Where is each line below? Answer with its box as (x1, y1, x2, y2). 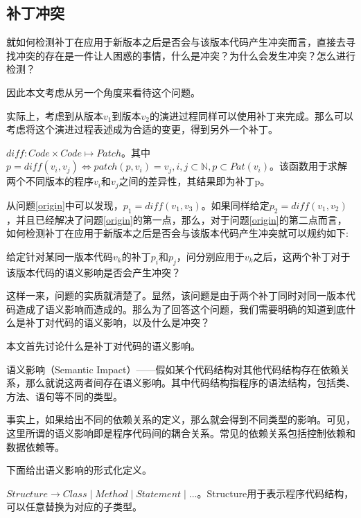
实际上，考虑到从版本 (6, 108, 103, 123)
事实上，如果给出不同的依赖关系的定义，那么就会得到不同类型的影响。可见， (6, 412, 355, 427)
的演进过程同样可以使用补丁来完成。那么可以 (149, 108, 353, 123)
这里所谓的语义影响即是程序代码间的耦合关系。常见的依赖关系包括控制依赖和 (6, 425, 355, 440)
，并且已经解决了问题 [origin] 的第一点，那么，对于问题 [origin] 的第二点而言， (6, 212, 347, 226)
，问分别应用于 (176, 249, 245, 263)
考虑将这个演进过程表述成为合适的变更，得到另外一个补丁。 (6, 122, 278, 136)
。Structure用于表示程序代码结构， (197, 485, 354, 500)
